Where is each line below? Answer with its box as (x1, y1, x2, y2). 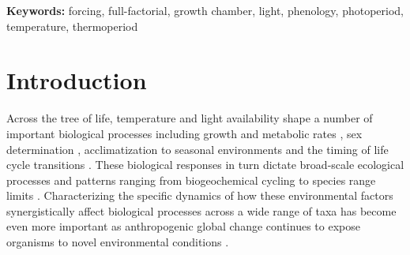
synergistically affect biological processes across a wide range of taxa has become (6, 202, 397, 219)
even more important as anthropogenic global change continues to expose (6, 218, 360, 234)
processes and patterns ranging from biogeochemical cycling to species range (6, 171, 376, 188)
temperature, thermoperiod (6, 17, 138, 34)
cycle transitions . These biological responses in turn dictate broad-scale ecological (6, 156, 404, 173)
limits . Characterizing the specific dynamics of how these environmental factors (6, 187, 393, 204)
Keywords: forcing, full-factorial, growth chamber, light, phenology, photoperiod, (6, 2, 404, 18)
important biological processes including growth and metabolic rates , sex (6, 125, 363, 141)
